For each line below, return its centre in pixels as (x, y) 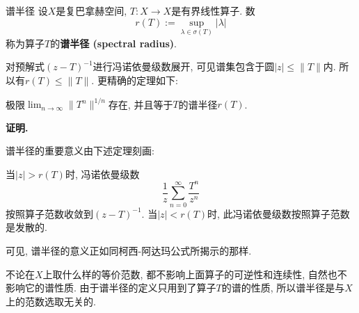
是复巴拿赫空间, (91, 10)
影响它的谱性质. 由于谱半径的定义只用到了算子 (111, 288)
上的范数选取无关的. (51, 301)
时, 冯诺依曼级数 (102, 174)
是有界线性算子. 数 (213, 10)
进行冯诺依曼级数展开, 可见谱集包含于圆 (184, 66)
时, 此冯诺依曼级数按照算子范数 (279, 213)
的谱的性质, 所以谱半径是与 (283, 288)
